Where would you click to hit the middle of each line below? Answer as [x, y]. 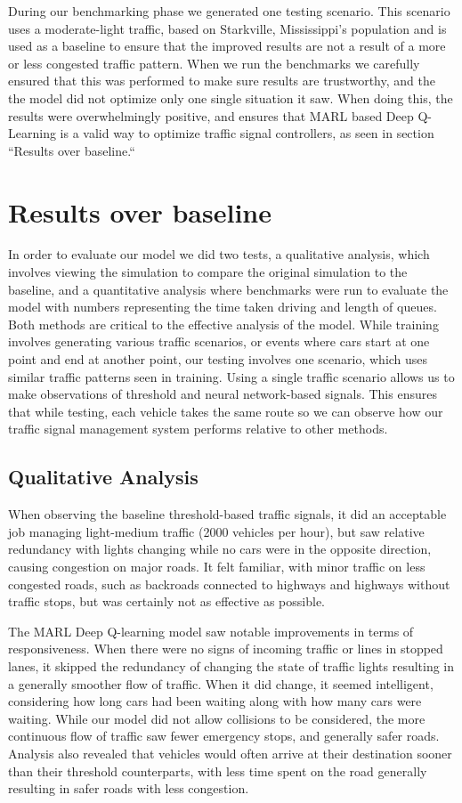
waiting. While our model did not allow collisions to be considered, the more [217, 718]
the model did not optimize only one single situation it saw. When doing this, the [231, 97]
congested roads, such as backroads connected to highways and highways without [229, 584]
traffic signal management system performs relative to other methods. [198, 429]
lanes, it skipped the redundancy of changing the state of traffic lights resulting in [231, 665]
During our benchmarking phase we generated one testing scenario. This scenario [229, 11]
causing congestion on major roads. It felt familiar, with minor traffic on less [217, 566]
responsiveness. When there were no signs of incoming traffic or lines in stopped [226, 649]
